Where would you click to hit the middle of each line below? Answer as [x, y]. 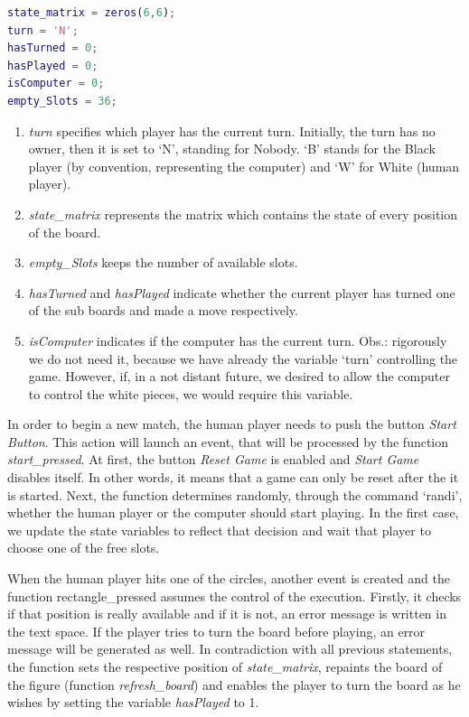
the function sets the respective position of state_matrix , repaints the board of [225, 666]
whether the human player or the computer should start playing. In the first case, [233, 512]
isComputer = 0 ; [56, 84]
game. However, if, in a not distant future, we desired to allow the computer [239, 376]
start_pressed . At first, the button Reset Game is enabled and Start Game [213, 459]
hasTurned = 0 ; [53, 48]
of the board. [65, 232]
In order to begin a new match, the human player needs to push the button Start [232, 424]
